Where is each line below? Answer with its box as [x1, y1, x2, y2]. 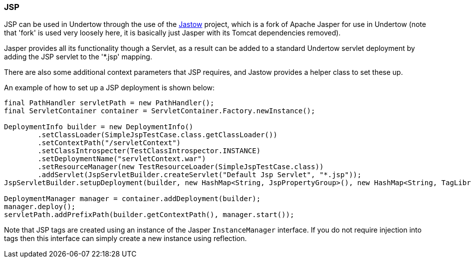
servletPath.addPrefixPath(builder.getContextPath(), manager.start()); [4, 211, 294, 219]
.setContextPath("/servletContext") [37, 139, 181, 147]
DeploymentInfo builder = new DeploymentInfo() [4, 123, 194, 131]
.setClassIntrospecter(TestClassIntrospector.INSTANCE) [37, 147, 261, 155]
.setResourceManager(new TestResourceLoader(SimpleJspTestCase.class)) [37, 163, 324, 171]
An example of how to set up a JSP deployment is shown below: [4, 83, 215, 92]
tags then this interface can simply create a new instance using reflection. [4, 234, 247, 243]
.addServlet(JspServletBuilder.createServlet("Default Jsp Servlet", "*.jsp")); [37, 171, 362, 179]
